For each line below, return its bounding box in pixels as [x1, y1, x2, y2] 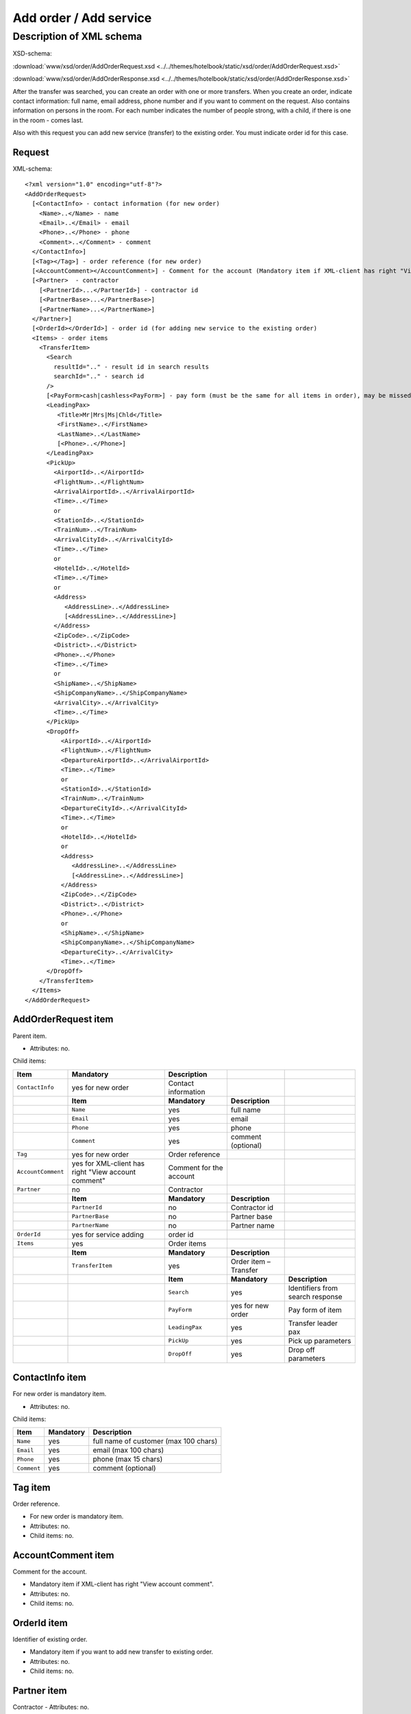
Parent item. [12, 1032, 47, 1040]
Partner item [12, 1685, 68, 1697]
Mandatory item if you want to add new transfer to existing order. [29, 1647, 214, 1656]
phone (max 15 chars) [92, 1454, 163, 1464]
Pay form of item [288, 1305, 342, 1314]
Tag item [12, 1482, 51, 1493]
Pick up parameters [288, 1336, 351, 1345]
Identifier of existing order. [12, 1635, 88, 1643]
